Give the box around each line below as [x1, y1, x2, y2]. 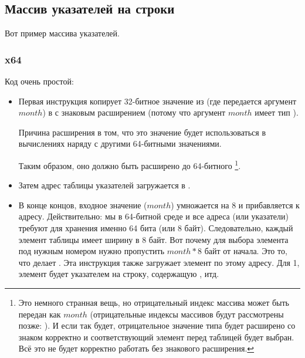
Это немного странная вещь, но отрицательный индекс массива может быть [18, 296, 289, 308]
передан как [18, 308, 61, 320]
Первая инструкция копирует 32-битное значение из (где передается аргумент [18, 94, 296, 107]
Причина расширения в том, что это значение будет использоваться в [18, 126, 266, 138]
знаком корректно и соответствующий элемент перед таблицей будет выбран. [18, 330, 294, 343]
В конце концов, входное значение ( [18, 198, 147, 211]
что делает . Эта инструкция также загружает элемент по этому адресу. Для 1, [18, 256, 300, 268]
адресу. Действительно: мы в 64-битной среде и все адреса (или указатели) [18, 210, 289, 222]
